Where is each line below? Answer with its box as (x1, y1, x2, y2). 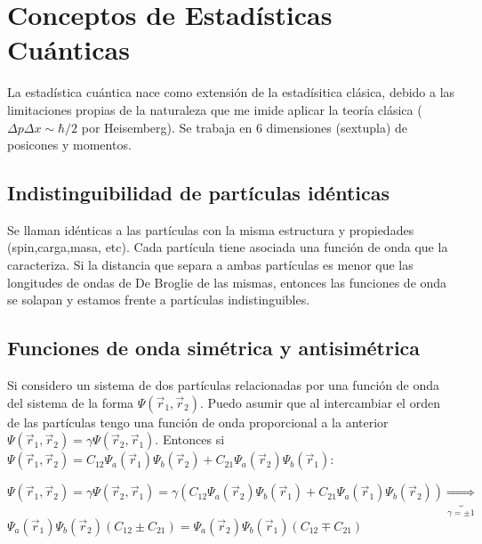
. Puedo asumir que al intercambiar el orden (200, 393, 440, 411)
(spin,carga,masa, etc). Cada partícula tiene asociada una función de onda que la (7, 238, 448, 256)
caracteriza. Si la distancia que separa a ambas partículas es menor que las (7, 256, 414, 274)
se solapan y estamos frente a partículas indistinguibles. (7, 290, 310, 309)
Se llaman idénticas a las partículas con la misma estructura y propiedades (7, 220, 414, 239)
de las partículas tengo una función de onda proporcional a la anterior (7, 412, 389, 431)
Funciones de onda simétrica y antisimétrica (7, 334, 421, 361)
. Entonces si (155, 430, 225, 449)
